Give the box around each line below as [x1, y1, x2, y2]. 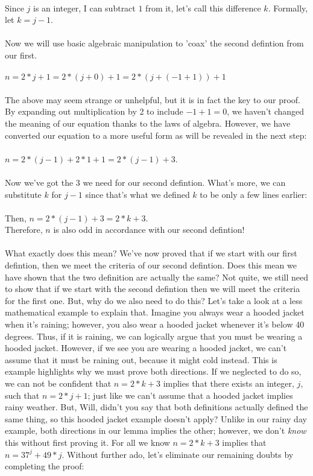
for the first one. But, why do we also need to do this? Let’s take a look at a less [5, 294, 303, 306]
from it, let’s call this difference [145, 1, 261, 14]
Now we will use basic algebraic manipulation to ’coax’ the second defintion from [5, 37, 304, 49]
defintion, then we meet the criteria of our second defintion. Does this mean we [5, 259, 297, 271]
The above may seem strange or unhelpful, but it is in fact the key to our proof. [5, 93, 300, 106]
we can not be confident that [5, 377, 112, 389]
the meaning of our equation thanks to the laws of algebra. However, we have [5, 116, 291, 129]
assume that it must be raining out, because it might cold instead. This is [5, 353, 277, 366]
